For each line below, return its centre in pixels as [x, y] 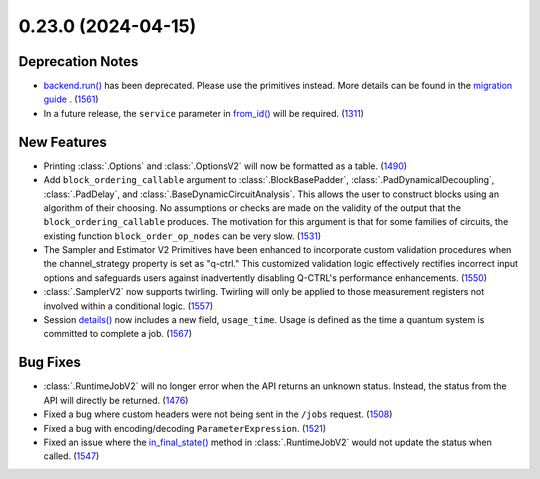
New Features [62, 141]
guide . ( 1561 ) [71, 99]
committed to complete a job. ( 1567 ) [118, 334]
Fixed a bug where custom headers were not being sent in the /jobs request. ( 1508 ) [218, 414]
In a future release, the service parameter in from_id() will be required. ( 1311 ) [204, 113]
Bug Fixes [50, 362]
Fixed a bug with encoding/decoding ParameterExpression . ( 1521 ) [185, 428]
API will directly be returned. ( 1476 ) [116, 400]
